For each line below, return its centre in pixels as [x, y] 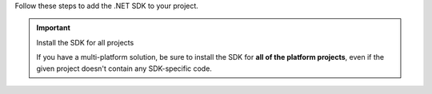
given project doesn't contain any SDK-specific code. [124, 69]
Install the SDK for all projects [85, 42]
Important [54, 28]
